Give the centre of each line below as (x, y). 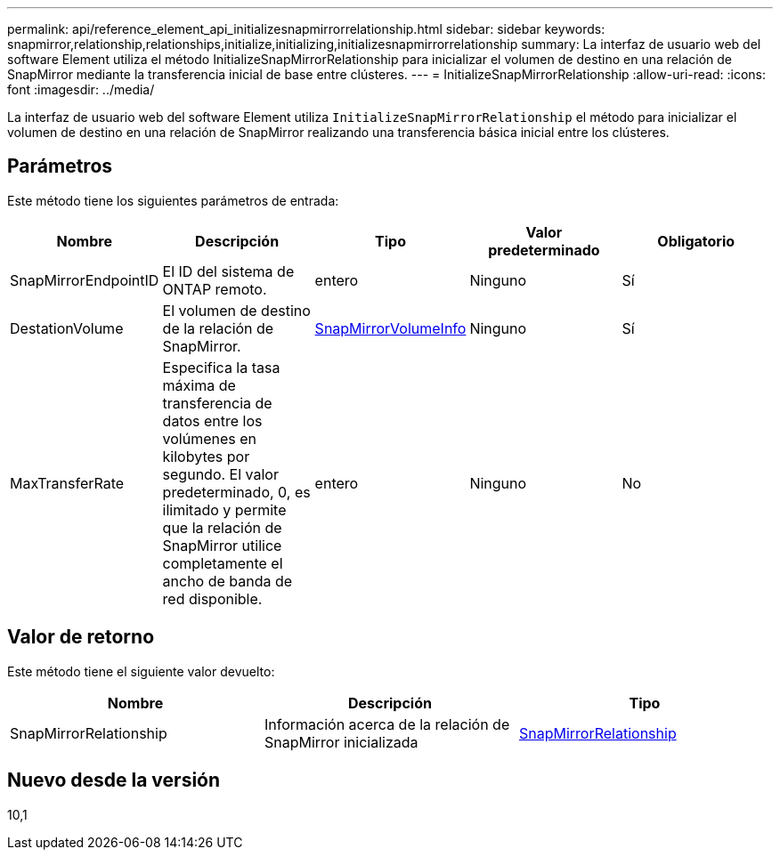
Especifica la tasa (221, 367)
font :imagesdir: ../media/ (81, 89)
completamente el (223, 563)
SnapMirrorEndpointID (85, 280)
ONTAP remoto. (215, 289)
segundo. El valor (220, 474)
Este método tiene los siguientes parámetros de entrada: (173, 200)
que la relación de (222, 527)
